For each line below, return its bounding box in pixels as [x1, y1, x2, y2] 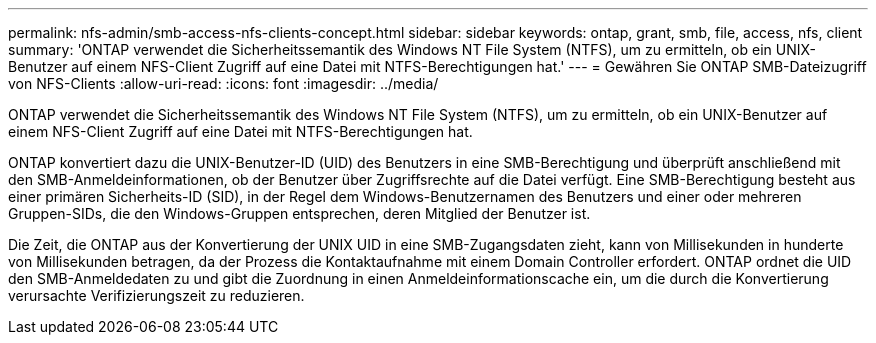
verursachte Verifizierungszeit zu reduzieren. [8, 287, 305, 304]
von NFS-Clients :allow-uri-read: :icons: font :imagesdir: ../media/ [8, 75, 439, 92]
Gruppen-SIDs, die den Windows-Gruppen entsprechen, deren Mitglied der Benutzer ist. [8, 205, 591, 222]
